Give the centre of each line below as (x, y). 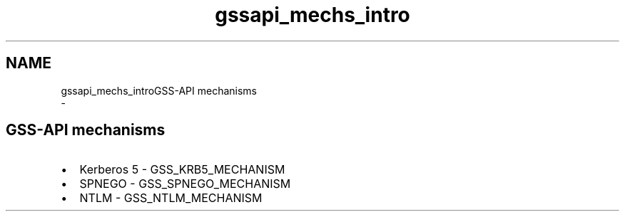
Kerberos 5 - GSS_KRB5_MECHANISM (182, 170)
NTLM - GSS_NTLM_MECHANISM (171, 198)
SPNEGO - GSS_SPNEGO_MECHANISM (185, 184)
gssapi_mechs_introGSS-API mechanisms (159, 90)
